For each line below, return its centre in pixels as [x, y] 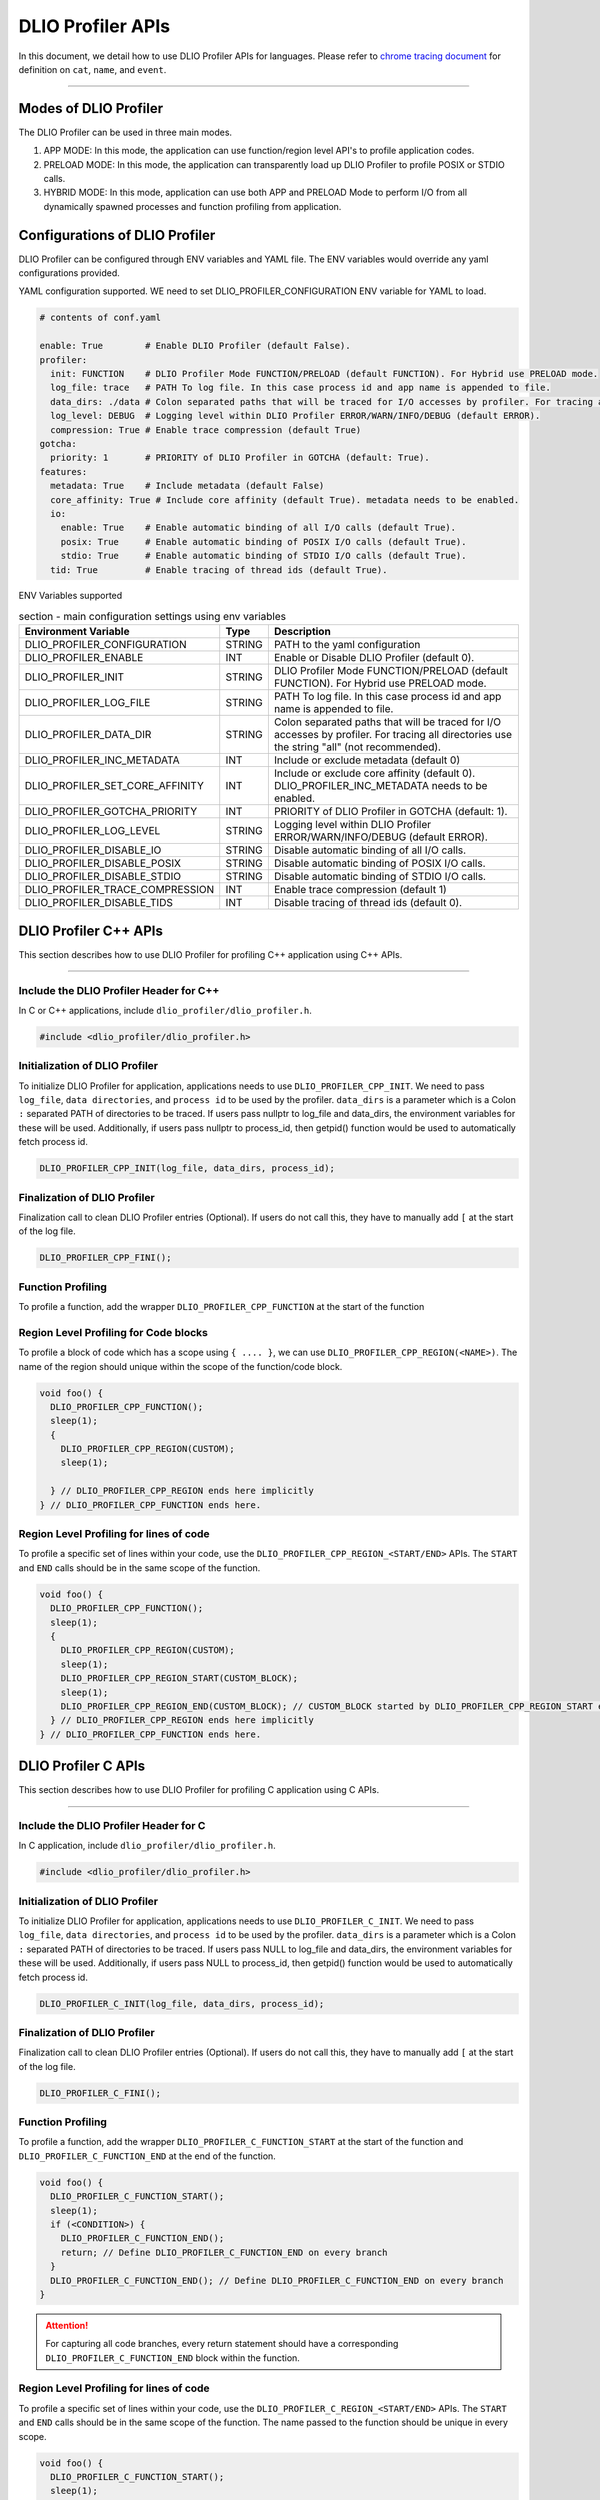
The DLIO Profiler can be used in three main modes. [125, 132]
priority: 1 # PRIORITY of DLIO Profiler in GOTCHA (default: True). [240, 458]
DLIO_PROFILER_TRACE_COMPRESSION [119, 890]
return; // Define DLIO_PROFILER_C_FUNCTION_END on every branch [224, 2252]
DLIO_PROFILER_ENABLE [84, 658]
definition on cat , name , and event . [92, 69]
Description [302, 632]
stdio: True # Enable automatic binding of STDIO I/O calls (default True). [263, 556]
